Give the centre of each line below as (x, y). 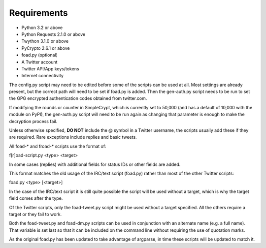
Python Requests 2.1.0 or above (53, 34)
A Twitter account (39, 62)
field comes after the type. (36, 198)
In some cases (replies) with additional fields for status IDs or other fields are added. (95, 164)
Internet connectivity (43, 76)
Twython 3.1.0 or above (45, 41)
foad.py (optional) (39, 55)
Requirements (39, 13)
